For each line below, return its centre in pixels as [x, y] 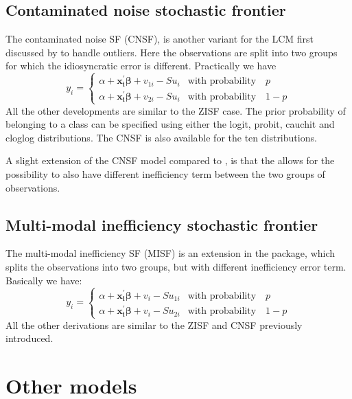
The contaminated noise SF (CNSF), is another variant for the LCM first [160, 39]
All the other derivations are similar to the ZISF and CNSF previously [154, 324]
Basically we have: [44, 280]
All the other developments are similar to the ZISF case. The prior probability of [176, 110]
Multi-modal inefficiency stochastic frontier [162, 224]
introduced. [30, 338]
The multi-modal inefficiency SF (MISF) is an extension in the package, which [171, 253]
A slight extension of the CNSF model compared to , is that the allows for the [170, 160]
